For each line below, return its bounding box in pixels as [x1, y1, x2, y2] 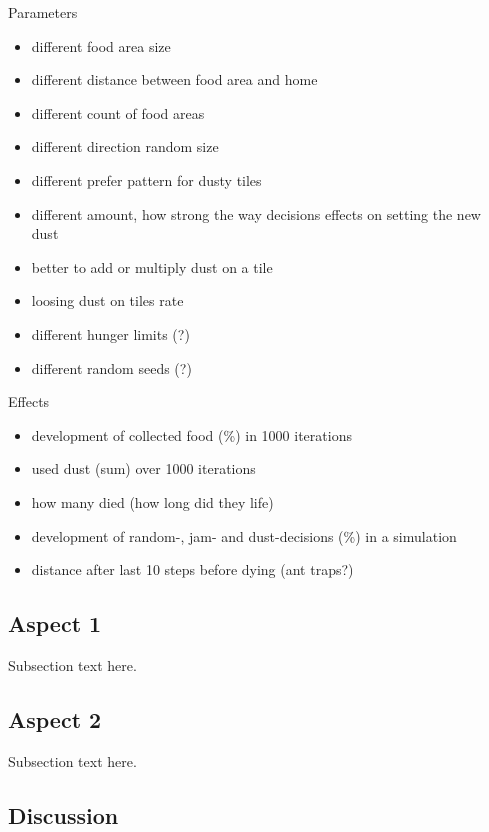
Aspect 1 [8, 608, 102, 639]
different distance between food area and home [31, 69, 318, 90]
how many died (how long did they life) [31, 491, 274, 512]
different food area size [31, 35, 171, 56]
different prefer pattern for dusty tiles [31, 169, 262, 190]
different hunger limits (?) [31, 323, 190, 344]
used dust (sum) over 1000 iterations [31, 458, 256, 479]
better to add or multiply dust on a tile [31, 256, 273, 277]
